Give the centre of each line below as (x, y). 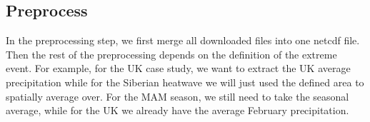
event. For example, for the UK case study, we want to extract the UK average (178, 68)
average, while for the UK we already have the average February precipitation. (177, 110)
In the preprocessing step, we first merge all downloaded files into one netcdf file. (183, 40)
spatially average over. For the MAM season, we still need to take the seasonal (177, 96)
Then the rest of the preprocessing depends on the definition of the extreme (171, 54)
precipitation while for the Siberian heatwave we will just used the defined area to (185, 82)
